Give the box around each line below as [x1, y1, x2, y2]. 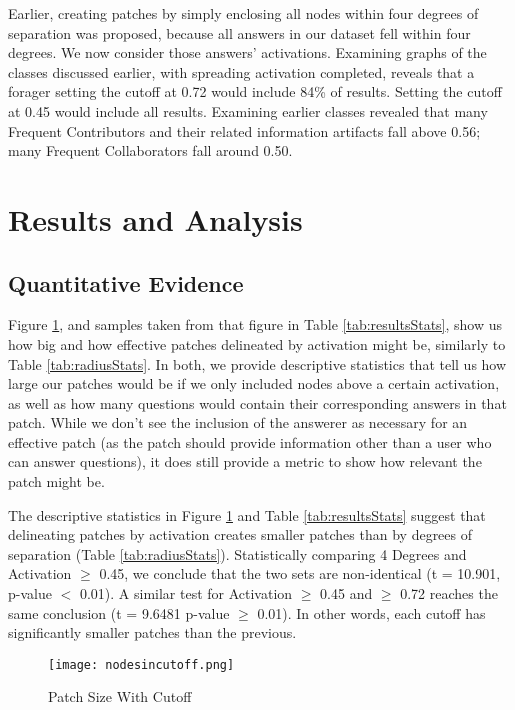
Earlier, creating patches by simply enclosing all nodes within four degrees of [8, 3, 479, 23]
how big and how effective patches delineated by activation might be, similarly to [8, 333, 506, 354]
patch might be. [8, 471, 105, 492]
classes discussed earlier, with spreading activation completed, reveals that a [8, 61, 475, 82]
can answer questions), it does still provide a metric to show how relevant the [8, 451, 482, 472]
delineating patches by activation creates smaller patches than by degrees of [8, 524, 473, 545]
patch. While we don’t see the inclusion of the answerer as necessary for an [8, 412, 468, 433]
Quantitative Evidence [8, 267, 244, 298]
